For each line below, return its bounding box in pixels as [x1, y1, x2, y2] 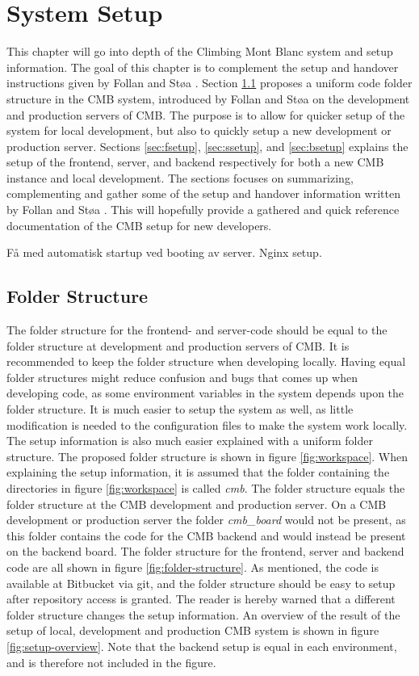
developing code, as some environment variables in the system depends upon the [6, 384, 404, 401]
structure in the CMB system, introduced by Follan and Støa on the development [6, 90, 410, 107]
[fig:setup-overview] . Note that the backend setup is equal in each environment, [6, 637, 397, 654]
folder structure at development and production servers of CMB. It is [6, 337, 350, 354]
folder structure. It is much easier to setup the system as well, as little [6, 401, 354, 418]
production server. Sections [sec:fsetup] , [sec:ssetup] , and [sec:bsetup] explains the [6, 137, 409, 154]
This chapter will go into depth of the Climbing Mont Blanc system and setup [6, 43, 393, 60]
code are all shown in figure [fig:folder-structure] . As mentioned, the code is [6, 558, 379, 575]
